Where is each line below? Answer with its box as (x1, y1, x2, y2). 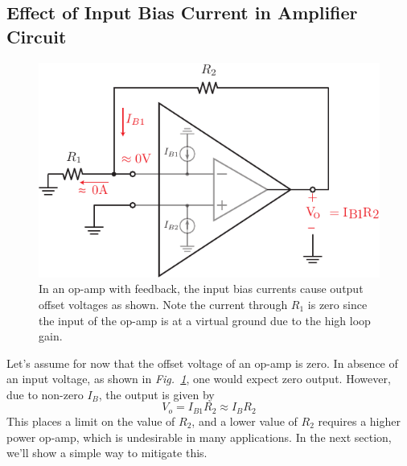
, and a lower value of (191, 412, 298, 429)
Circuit (6, 23, 67, 48)
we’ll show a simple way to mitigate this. (6, 444, 208, 461)
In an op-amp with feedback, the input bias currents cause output (39, 280, 364, 297)
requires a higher (318, 412, 401, 429)
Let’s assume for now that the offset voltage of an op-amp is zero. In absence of (6, 354, 398, 371)
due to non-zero (6, 386, 84, 402)
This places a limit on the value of (6, 412, 175, 429)
